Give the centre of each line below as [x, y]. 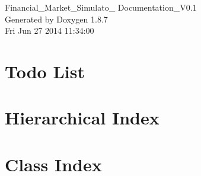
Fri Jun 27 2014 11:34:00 [50, 31]
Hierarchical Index [82, 118]
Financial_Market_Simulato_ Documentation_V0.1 [101, 7]
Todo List [45, 71]
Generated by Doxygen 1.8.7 [56, 19]
